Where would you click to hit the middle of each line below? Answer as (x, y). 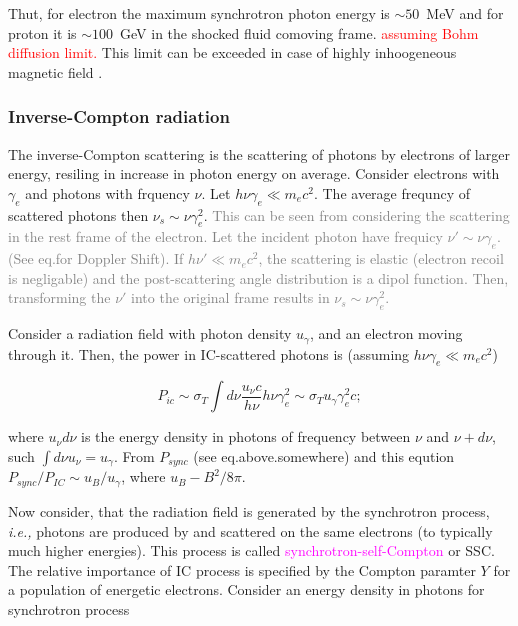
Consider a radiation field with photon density (150, 333)
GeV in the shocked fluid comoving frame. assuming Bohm (299, 32)
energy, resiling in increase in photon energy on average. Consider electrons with (254, 173)
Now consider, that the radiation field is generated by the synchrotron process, (249, 510)
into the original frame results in (230, 297)
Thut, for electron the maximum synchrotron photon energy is (199, 13)
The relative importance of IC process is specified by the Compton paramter (242, 569)
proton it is (42, 32)
